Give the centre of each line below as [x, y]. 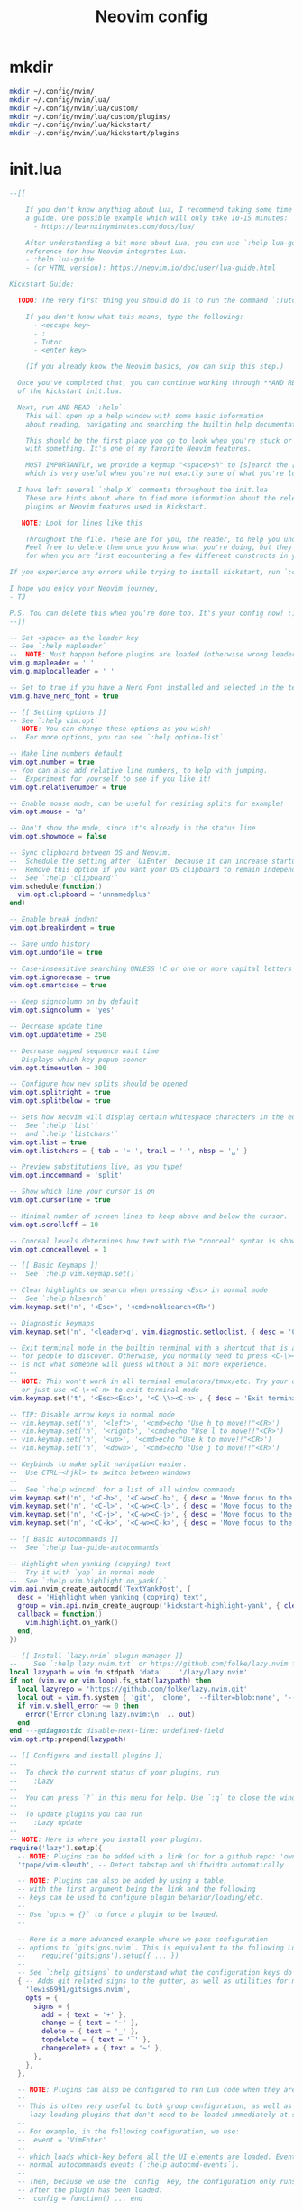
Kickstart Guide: [42, 284]
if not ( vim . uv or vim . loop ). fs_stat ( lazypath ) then [110, 1681]
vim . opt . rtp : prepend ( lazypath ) [68, 1739]
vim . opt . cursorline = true [60, 1200]
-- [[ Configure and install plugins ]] [87, 1756]
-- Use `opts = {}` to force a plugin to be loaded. [119, 1914]
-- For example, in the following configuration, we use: [129, 2131]
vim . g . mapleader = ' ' [52, 663]
